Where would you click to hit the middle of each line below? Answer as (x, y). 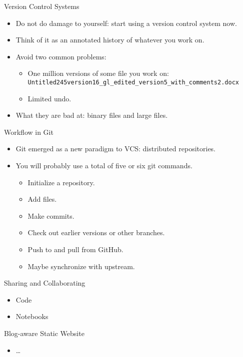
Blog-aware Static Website (44, 333)
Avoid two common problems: (61, 56)
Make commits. (51, 215)
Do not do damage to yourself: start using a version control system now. (126, 23)
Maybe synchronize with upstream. (81, 266)
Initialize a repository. (61, 182)
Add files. (42, 199)
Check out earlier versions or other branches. (96, 232)
